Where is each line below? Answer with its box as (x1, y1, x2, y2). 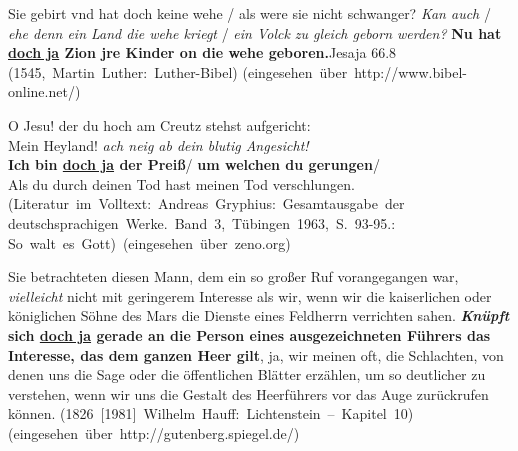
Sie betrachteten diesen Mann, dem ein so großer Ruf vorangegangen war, (8, 266, 459, 287)
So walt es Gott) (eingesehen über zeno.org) (8, 232, 291, 253)
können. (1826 (8, 403, 94, 424)
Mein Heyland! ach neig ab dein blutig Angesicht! (8, 134, 309, 155)
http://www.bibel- (354, 61, 468, 82)
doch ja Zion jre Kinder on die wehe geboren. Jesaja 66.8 (8, 42, 397, 63)
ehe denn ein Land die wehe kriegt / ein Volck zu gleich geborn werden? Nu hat (8, 22, 502, 43)
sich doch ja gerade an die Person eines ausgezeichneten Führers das (8, 324, 491, 345)
